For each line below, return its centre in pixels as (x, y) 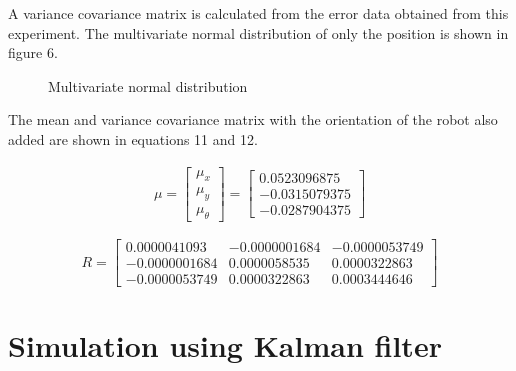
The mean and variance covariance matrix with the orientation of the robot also (253, 119)
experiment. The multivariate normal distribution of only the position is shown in (258, 32)
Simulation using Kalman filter (225, 345)
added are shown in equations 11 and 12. (133, 138)
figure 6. (33, 52)
